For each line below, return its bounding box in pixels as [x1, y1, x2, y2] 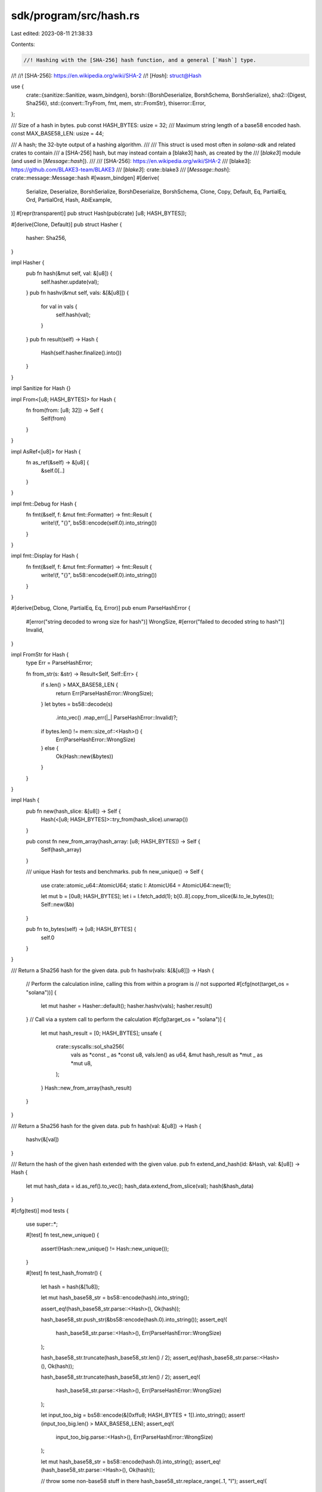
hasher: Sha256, [26, 235, 67, 242]
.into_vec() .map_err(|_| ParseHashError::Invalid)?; [55, 714, 178, 722]
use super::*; [26, 1220, 58, 1228]
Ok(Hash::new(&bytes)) [55, 753, 113, 760]
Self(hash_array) [41, 846, 82, 853]
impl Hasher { [11, 258, 45, 266]
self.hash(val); [55, 311, 91, 318]
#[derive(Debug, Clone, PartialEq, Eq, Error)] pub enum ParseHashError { [11, 605, 191, 612]
